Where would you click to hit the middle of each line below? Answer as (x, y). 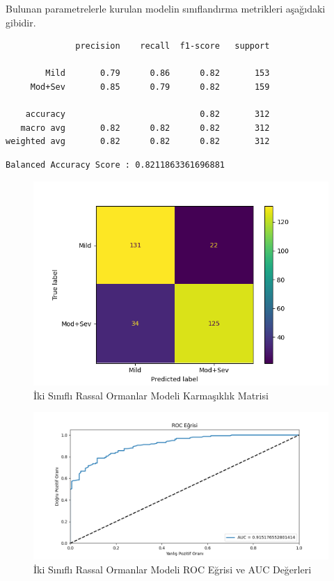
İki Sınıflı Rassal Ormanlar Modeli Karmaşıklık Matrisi (151, 395)
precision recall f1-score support (173, 46)
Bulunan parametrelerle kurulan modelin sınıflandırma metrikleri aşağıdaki (166, 8)
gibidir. (21, 22)
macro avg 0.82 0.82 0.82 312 (145, 128)
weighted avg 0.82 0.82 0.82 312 (138, 142)
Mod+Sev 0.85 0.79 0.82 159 (150, 87)
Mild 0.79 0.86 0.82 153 (158, 73)
